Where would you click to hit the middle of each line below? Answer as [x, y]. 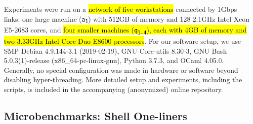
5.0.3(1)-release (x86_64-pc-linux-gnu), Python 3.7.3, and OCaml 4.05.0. [114, 60]
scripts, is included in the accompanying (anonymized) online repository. [114, 89]
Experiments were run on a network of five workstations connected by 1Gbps [121, 9]
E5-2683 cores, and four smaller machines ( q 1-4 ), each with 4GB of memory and [126, 30]
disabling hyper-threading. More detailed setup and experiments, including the [123, 79]
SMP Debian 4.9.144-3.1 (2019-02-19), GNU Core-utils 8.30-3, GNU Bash [115, 50]
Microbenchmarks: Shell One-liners [96, 115]
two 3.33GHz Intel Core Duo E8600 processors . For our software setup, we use [123, 41]
